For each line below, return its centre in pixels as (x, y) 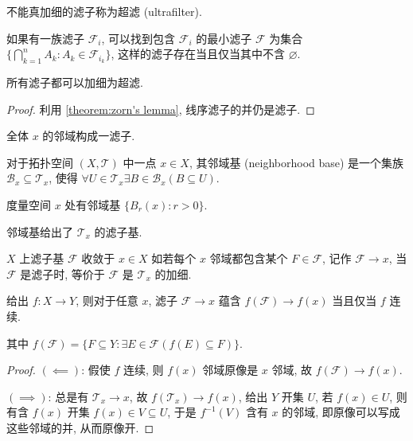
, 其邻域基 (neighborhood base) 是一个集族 (296, 162)
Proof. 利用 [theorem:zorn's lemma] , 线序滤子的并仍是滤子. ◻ (161, 109)
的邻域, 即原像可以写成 (341, 412)
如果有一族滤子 (45, 38)
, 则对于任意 (107, 301)
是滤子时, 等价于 (62, 273)
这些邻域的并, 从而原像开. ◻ (80, 427)
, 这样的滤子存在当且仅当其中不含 (198, 54)
